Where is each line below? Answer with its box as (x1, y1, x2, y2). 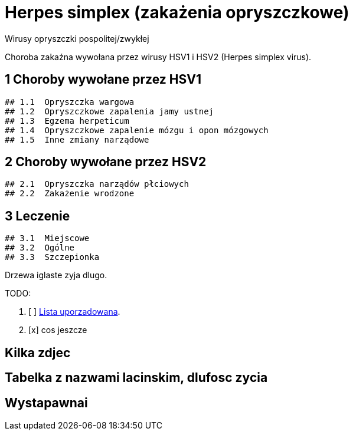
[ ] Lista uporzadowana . (28, 307, 120, 317)
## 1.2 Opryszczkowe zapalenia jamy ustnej (5, 106, 214, 116)
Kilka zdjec (5, 345, 71, 360)
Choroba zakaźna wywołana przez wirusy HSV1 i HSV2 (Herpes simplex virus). (5, 51, 312, 62)
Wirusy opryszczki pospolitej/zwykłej (5, 33, 149, 44)
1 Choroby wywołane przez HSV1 (5, 72, 201, 87)
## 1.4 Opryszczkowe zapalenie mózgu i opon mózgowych (5, 125, 269, 135)
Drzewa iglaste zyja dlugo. (5, 270, 107, 281)
